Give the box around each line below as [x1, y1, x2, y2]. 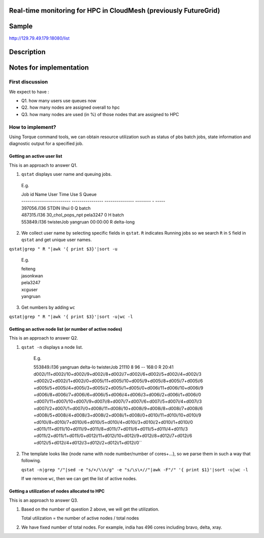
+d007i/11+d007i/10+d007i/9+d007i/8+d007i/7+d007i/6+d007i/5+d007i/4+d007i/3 [33, 398, 202, 404]
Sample [9, 22, 33, 30]
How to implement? [9, 123, 56, 130]
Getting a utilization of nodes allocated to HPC [9, 488, 105, 494]
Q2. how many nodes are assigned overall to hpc [21, 104, 120, 110]
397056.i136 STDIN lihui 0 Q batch [21, 205, 91, 211]
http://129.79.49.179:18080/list [9, 35, 70, 41]
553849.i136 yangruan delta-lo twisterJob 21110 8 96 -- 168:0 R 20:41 [33, 364, 174, 370]
